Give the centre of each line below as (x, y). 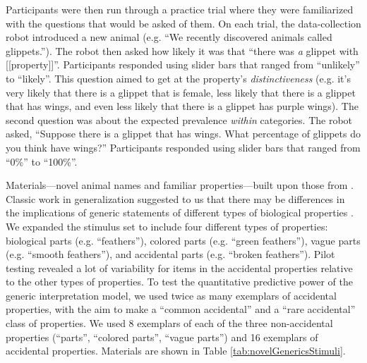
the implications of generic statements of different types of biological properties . (180, 213)
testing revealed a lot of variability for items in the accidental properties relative (179, 267)
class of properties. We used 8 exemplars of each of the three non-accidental (169, 323)
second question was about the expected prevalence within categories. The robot (179, 119)
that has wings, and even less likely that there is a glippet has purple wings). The (182, 106)
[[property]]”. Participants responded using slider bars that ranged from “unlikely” (183, 64)
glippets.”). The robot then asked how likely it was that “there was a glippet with (182, 50)
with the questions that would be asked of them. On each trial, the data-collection (183, 23)
